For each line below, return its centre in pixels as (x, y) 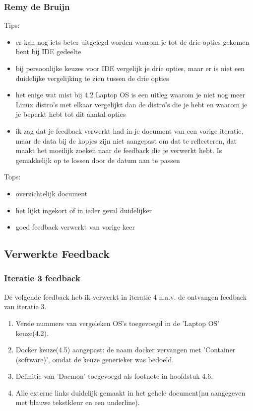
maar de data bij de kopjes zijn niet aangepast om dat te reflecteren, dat (126, 140)
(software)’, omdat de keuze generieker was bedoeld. (95, 359)
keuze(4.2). (32, 333)
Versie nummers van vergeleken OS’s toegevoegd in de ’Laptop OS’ (118, 323)
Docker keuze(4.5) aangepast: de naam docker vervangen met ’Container (126, 350)
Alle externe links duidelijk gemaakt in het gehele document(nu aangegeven (130, 392)
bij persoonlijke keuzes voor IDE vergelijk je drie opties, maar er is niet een (130, 68)
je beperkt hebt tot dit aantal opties (71, 114)
